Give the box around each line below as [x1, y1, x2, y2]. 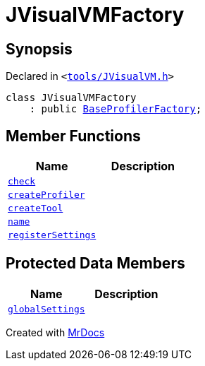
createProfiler [8, 189, 85, 201]
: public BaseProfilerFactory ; [29, 103, 202, 115]
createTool [8, 203, 63, 214]
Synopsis [6, 40, 73, 58]
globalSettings [8, 303, 85, 314]
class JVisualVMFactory [6, 92, 137, 104]
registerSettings [8, 230, 97, 241]
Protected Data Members [6, 254, 185, 273]
